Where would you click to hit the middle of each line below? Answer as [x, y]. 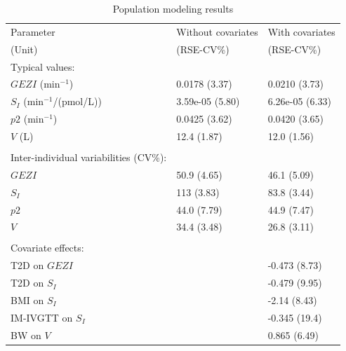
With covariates [301, 31]
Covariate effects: [47, 248]
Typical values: [43, 66]
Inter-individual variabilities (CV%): [89, 157]
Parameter [33, 31]
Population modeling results [173, 8]
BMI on [27, 300]
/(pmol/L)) [77, 101]
